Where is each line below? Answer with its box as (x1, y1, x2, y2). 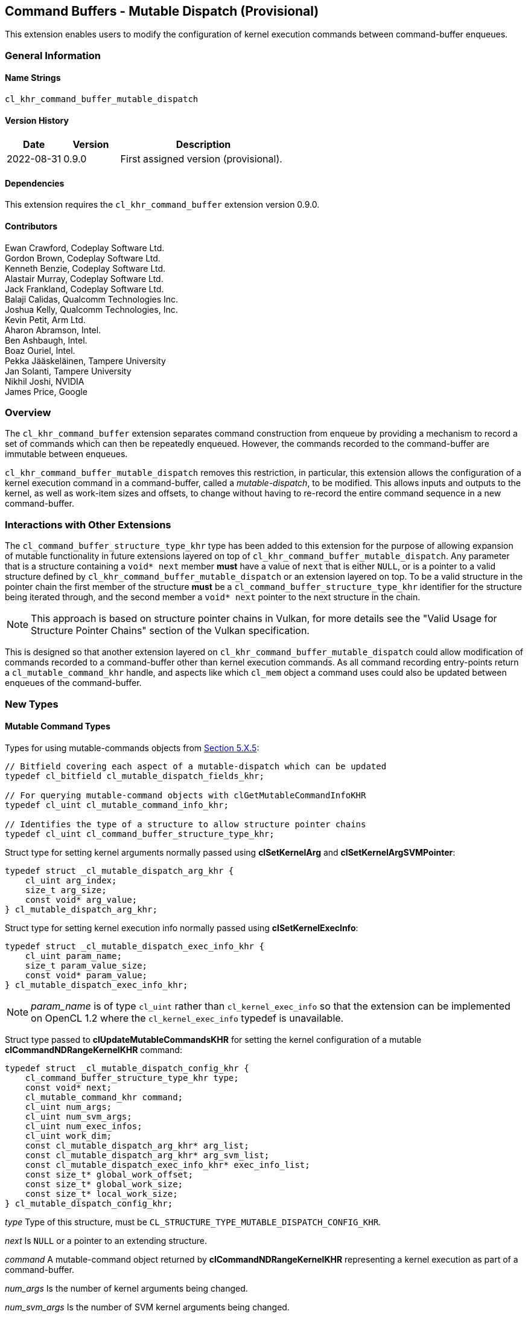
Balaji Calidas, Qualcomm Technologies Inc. (5, 293, 179, 304)
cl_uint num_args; (25, 1101, 112, 1112)
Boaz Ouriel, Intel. (5, 345, 75, 356)
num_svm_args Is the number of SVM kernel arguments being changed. (5, 1301, 290, 1312)
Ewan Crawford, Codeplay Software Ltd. (5, 242, 165, 253)
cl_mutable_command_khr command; (25, 1092, 183, 1102)
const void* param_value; (25, 970, 148, 980)
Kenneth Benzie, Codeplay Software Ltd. (5, 263, 166, 274)
